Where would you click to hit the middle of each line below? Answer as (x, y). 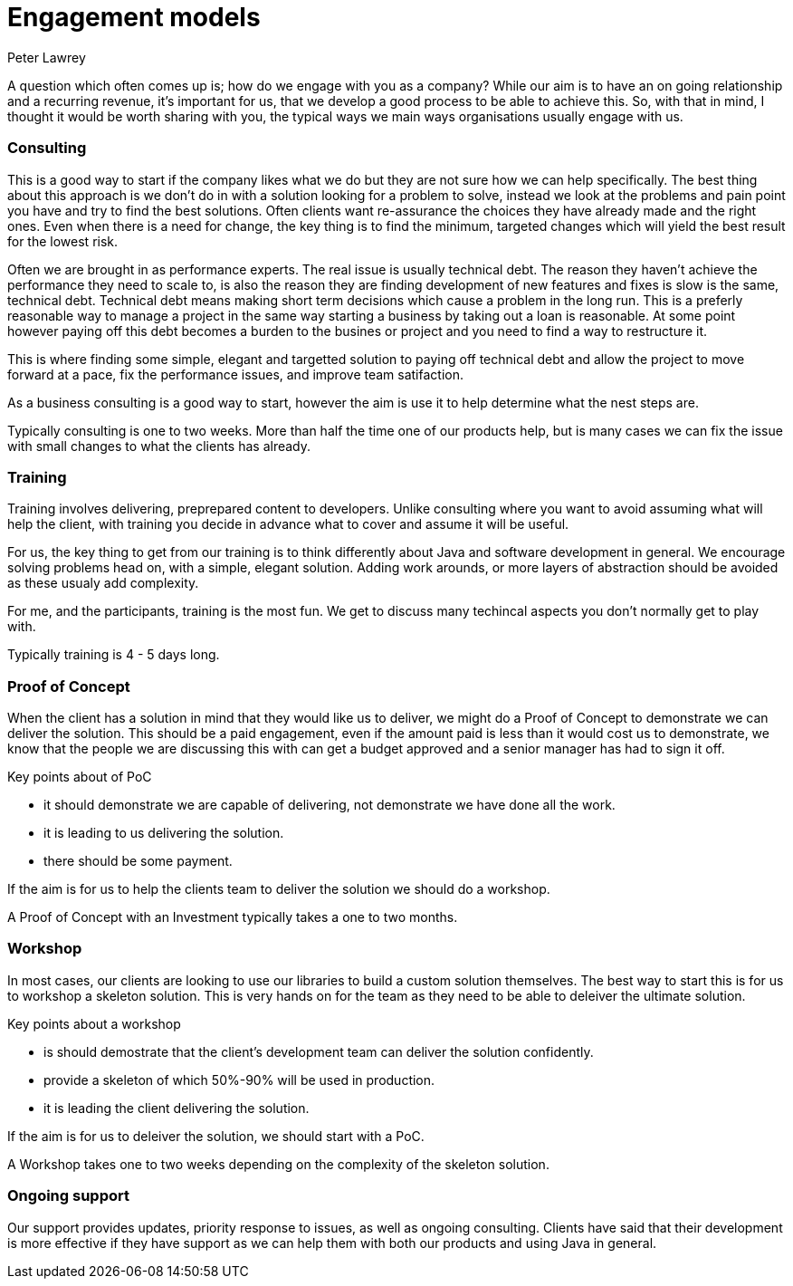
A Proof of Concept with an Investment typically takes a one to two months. (233, 917)
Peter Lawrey (47, 57)
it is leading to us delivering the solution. (164, 833)
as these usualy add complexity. (103, 583)
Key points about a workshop (94, 1023)
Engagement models (134, 17)
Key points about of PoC (80, 777)
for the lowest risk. (63, 241)
